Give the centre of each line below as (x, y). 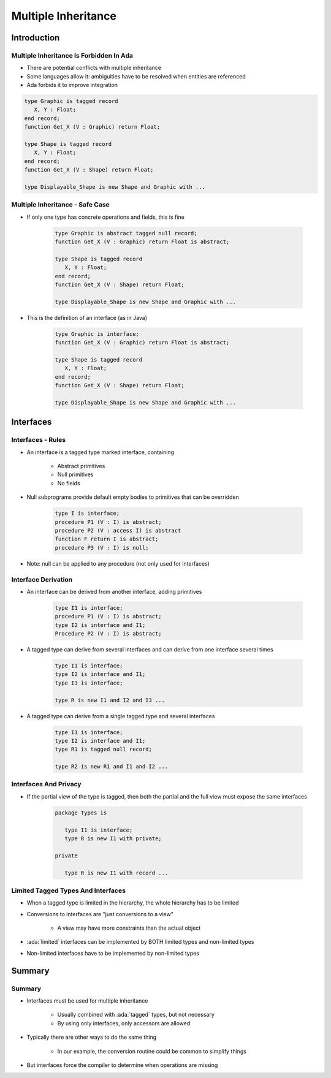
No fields (69, 483)
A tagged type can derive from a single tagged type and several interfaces (121, 716)
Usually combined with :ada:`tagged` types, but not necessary (136, 1015)
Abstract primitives (81, 466)
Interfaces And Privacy (47, 784)
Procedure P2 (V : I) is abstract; (108, 634)
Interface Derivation (42, 579)
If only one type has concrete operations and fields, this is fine (106, 217)
